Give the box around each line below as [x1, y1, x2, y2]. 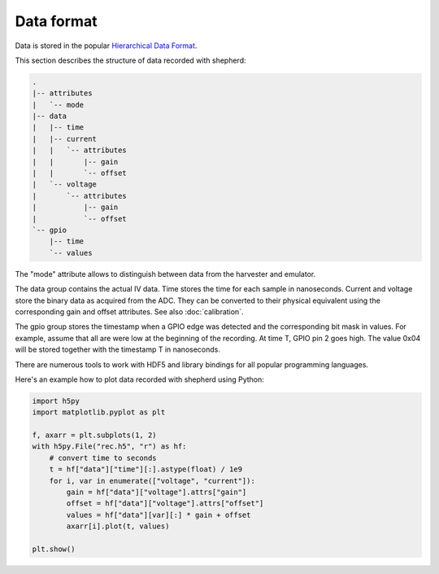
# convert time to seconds [49, 453, 158, 462]
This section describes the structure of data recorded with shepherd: [15, 55, 247, 65]
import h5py [32, 396, 80, 405]
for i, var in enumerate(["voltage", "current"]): [49, 476, 255, 485]
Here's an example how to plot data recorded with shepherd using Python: [15, 375, 264, 384]
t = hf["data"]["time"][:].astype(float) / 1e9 [49, 465, 243, 474]
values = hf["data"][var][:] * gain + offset [66, 510, 251, 519]
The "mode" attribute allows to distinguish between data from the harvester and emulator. [15, 269, 316, 278]
